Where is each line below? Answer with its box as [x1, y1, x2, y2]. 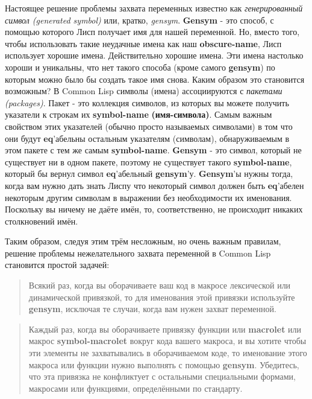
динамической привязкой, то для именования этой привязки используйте [28, 290, 295, 303]
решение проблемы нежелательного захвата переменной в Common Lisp [5, 246, 271, 259]
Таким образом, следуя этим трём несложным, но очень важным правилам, [5, 235, 281, 247]
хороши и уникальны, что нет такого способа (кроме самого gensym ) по [5, 60, 275, 73]
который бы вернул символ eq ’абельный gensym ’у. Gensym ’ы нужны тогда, [5, 167, 293, 180]
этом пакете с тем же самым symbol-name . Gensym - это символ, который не [5, 144, 302, 156]
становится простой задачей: [5, 258, 110, 271]
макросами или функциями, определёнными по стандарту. [28, 381, 243, 394]
